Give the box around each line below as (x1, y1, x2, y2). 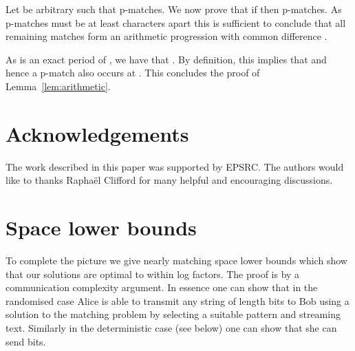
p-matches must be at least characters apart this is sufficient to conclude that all (6, 15, 346, 30)
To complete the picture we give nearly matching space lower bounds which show (6, 253, 347, 267)
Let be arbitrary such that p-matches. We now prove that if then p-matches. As (6, 2, 342, 16)
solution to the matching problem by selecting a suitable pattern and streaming (6, 307, 341, 321)
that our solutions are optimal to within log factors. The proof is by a (6, 266, 300, 281)
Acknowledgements (6, 119, 189, 147)
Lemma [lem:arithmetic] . (6, 78, 111, 93)
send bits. (6, 334, 46, 348)
